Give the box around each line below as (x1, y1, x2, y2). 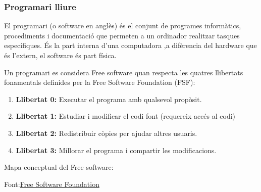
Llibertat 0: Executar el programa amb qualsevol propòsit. (16, 93, 202, 104)
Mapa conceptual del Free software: (4, 162, 114, 172)
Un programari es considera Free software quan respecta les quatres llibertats (4, 67, 243, 77)
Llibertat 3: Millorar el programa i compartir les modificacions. (16, 145, 217, 155)
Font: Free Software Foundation (4, 178, 99, 189)
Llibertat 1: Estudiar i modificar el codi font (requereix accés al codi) (16, 111, 236, 121)
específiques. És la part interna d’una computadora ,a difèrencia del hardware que (4, 40, 257, 51)
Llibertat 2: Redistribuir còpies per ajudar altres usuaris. (16, 127, 197, 138)
